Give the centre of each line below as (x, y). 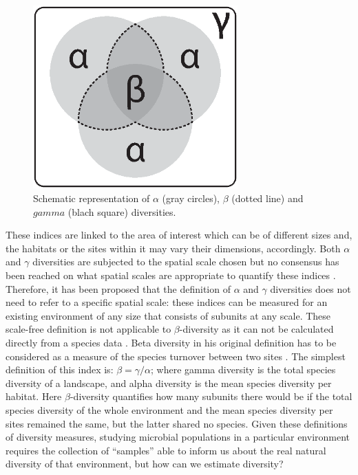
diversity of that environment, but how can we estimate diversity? (145, 464)
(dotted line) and (267, 198)
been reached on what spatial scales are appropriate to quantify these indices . (171, 275)
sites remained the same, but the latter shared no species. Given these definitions (177, 423)
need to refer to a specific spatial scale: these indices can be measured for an (167, 302)
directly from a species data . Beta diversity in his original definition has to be (171, 342)
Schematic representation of (92, 198)
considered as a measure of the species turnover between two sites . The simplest (176, 356)
